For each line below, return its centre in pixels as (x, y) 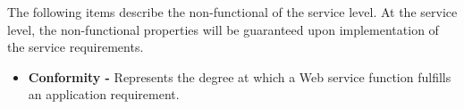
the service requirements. (76, 47)
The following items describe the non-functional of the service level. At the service (232, 12)
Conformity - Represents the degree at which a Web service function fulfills (240, 76)
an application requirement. (104, 94)
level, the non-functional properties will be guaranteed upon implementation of (223, 29)
